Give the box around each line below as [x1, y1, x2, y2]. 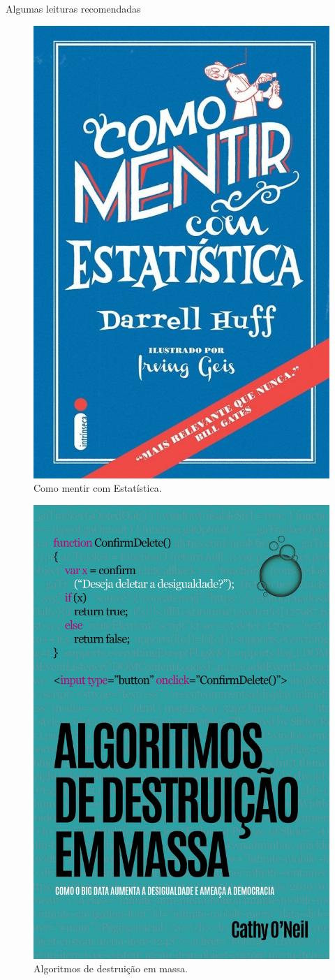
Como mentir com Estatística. [33, 481, 162, 495]
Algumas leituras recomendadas [6, 1, 141, 15]
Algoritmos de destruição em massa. [33, 961, 188, 976]
